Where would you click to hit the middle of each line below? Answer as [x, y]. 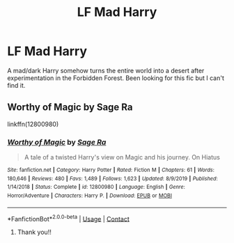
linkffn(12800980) [33, 124]
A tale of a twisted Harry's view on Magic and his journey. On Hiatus [122, 157]
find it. [16, 85]
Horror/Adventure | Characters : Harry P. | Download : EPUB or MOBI [90, 196]
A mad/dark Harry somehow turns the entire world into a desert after [106, 70]
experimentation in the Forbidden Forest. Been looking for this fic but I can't [116, 78]
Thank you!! [34, 232]
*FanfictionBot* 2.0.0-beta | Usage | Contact [69, 218]
